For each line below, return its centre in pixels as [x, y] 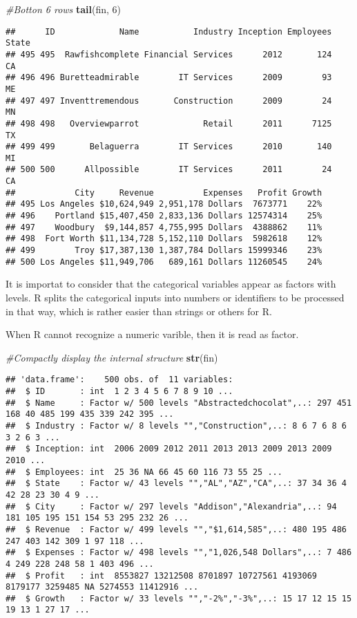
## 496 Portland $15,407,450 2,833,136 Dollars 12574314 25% [164, 216]
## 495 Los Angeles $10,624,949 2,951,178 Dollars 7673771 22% [164, 204]
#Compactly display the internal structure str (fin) [112, 357]
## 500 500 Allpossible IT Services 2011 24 [169, 170]
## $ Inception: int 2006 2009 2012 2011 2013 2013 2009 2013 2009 [169, 449]
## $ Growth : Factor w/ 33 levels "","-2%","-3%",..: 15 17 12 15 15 [179, 598]
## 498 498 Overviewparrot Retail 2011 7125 [169, 123]
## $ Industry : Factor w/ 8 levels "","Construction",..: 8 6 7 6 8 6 [176, 425]
